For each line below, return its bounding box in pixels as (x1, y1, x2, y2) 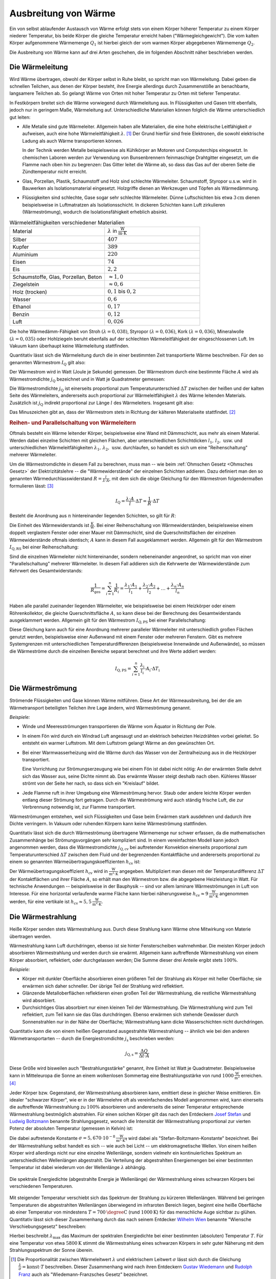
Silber (12, 236, 27, 243)
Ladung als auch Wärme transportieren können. (22, 138, 123, 144)
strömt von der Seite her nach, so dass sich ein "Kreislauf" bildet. (22, 780, 159, 786)
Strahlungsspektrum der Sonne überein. (9, 1247, 94, 1253)
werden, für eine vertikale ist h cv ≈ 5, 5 (9, 898, 92, 906)
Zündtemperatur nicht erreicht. (22, 169, 87, 175)
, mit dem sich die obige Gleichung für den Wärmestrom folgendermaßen (109, 475, 263, 481)
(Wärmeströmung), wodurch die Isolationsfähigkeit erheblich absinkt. (22, 209, 168, 215)
